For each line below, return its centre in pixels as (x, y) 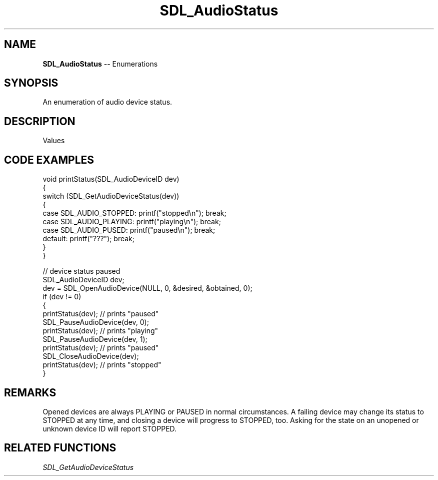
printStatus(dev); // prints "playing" (100, 331)
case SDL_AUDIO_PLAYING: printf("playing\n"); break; (132, 222)
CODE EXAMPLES (49, 160)
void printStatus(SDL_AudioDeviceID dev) (111, 179)
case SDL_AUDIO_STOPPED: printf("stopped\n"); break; (134, 213)
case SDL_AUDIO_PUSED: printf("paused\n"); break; (129, 230)
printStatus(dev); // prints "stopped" (102, 365)
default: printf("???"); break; (89, 239)
